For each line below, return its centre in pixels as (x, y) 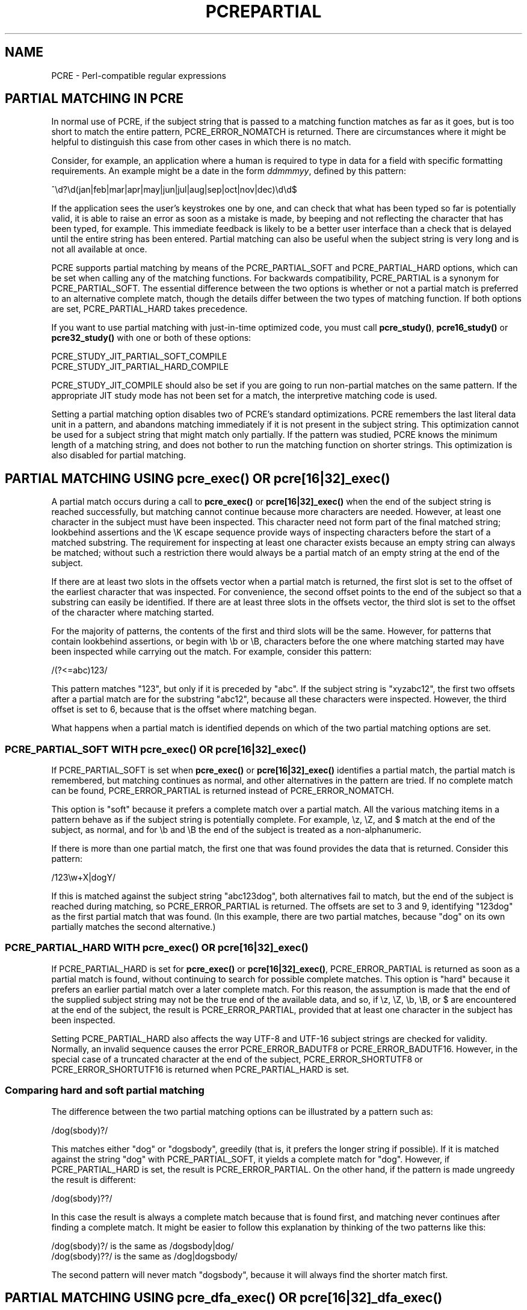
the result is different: (94, 1179)
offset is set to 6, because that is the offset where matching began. (184, 710)
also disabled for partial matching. (119, 455)
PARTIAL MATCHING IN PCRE (94, 99)
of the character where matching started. (133, 613)
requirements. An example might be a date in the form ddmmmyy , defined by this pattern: (229, 171)
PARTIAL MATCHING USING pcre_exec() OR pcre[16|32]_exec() (198, 478)
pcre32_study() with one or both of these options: (151, 338)
